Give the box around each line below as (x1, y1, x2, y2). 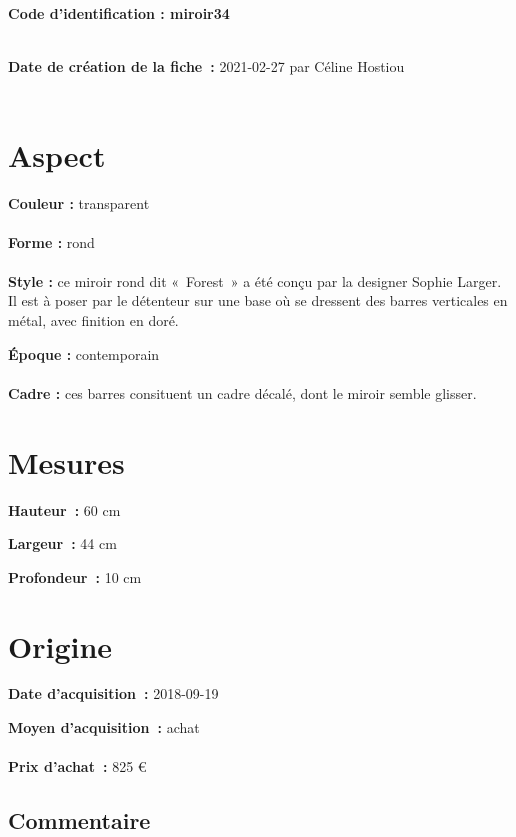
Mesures (8, 441, 125, 482)
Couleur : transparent (8, 192, 150, 213)
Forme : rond (8, 231, 95, 252)
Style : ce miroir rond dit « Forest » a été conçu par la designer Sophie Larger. (8, 270, 502, 291)
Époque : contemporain (8, 343, 160, 364)
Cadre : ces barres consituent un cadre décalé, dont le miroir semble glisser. (8, 382, 477, 403)
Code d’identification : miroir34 (8, 3, 230, 23)
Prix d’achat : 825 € (8, 756, 147, 777)
